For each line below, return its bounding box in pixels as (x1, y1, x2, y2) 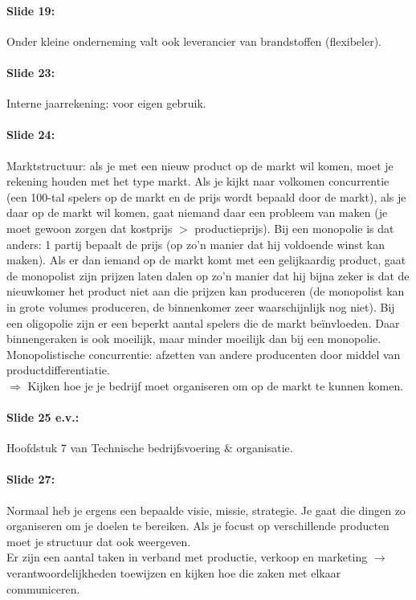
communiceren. (6, 580, 80, 597)
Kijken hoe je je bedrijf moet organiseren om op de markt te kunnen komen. (27, 377, 404, 394)
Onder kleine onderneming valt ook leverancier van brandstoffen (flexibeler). (6, 32, 382, 49)
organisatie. (236, 439, 293, 456)
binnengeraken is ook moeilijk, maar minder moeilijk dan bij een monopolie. (6, 330, 381, 347)
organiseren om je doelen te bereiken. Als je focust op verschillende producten (6, 517, 389, 534)
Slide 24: (6, 126, 55, 143)
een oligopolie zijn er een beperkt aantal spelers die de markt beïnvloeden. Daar (6, 314, 400, 331)
